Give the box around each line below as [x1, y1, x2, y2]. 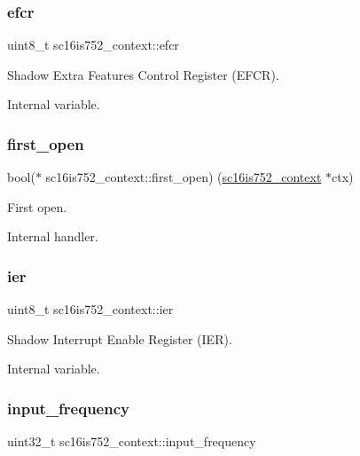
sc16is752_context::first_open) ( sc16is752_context [45, 168, 322, 186]
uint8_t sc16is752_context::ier [7, 300, 174, 318]
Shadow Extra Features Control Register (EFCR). [7, 65, 279, 83]
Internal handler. [7, 227, 98, 246]
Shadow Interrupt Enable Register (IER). [7, 329, 232, 348]
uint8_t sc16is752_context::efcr [7, 35, 179, 54]
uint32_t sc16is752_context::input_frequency [7, 432, 256, 451]
